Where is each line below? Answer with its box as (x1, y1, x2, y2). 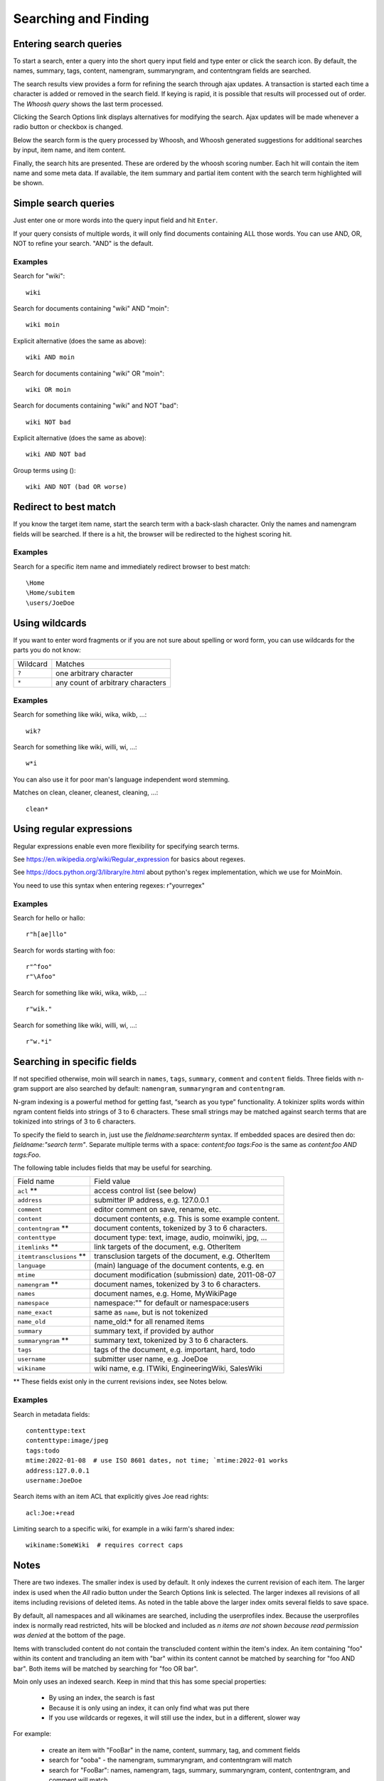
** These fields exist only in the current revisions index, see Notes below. (13, 1377, 228, 1386)
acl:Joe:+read (26, 1509, 75, 1517)
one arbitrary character (55, 668, 134, 678)
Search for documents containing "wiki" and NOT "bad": (13, 401, 179, 410)
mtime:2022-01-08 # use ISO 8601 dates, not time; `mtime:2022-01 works (26, 1457, 289, 1465)
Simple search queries (13, 197, 115, 209)
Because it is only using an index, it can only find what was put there (48, 1703, 250, 1712)
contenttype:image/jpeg (26, 1436, 109, 1445)
